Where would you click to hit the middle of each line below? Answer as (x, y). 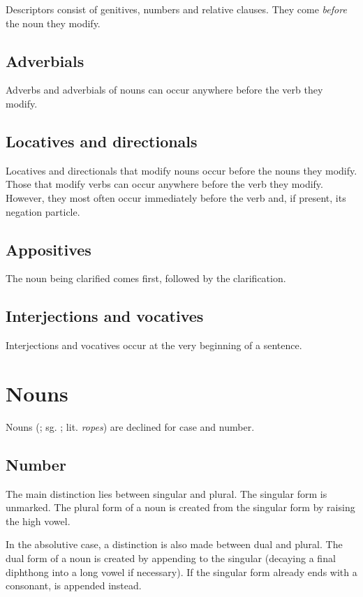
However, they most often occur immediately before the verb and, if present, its (176, 197)
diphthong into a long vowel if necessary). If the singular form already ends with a (181, 572)
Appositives (49, 249)
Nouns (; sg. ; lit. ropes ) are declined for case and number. (130, 426)
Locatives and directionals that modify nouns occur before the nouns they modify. (181, 170)
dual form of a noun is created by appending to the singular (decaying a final (171, 558)
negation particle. (43, 211)
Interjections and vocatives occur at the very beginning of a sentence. (154, 345)
